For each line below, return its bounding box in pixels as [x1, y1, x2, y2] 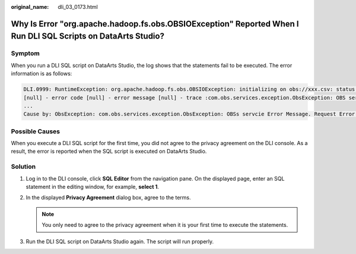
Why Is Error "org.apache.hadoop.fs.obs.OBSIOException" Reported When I [11, 18, 299, 29]
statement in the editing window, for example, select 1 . [26, 183, 160, 190]
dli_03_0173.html [58, 4, 98, 10]
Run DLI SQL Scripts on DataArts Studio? [11, 31, 164, 41]
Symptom [11, 49, 40, 57]
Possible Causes [11, 127, 61, 136]
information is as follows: [11, 70, 72, 77]
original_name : [11, 4, 49, 10]
